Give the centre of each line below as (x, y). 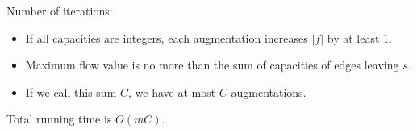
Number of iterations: (60, 10)
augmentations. (269, 91)
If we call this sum (71, 91)
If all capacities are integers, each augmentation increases (167, 37)
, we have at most (172, 91)
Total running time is (59, 119)
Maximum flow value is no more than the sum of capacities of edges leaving (212, 65)
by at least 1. (359, 37)
